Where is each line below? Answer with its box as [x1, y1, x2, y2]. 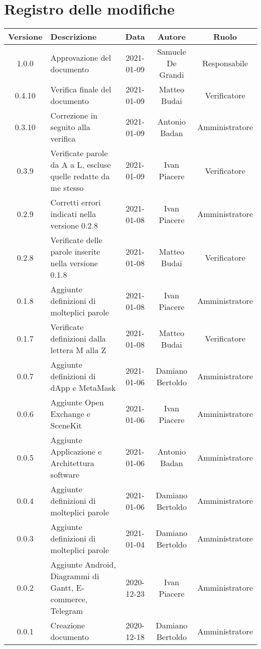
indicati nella [50, 208, 96, 220]
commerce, [50, 593, 88, 605]
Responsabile [202, 57, 248, 69]
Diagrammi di [50, 570, 99, 582]
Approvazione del [50, 51, 111, 63]
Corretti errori [50, 196, 101, 208]
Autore [157, 31, 186, 43]
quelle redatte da [50, 170, 110, 182]
